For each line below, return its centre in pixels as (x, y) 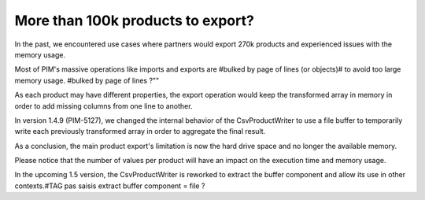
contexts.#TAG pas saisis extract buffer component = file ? (110, 186)
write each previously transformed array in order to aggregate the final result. (140, 131)
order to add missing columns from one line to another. (103, 106)
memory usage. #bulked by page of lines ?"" (87, 80)
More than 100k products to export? (135, 20)
